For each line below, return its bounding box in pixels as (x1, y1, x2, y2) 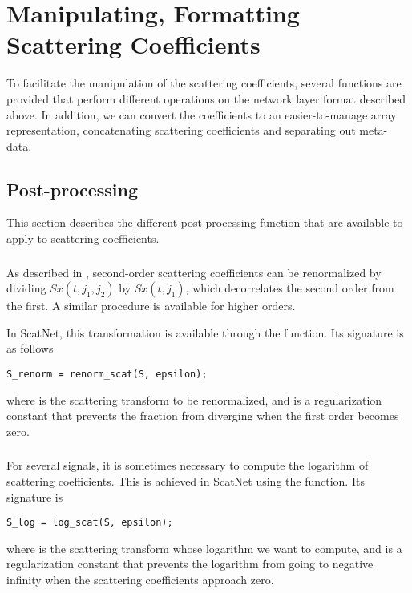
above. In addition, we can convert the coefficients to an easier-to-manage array (6, 106, 397, 123)
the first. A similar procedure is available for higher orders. (6, 297, 296, 314)
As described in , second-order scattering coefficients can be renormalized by (6, 264, 382, 280)
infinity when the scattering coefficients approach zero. (6, 571, 274, 587)
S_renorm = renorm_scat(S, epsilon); (6, 368, 208, 380)
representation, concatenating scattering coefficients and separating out (6, 122, 356, 139)
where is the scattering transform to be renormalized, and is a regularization (6, 391, 382, 408)
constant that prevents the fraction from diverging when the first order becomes (6, 407, 399, 424)
